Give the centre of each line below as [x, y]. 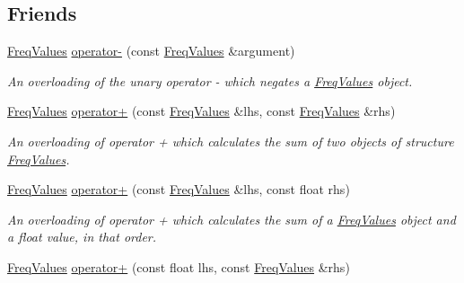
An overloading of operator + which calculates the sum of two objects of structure [231, 141]
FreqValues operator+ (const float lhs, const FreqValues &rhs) [179, 266]
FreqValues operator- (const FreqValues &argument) [151, 51]
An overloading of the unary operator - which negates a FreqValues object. [210, 80]
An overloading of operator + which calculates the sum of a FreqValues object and [232, 219]
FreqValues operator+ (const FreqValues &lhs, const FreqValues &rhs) [201, 111]
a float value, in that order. [82, 237]
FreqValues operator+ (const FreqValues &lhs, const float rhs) [179, 189]
